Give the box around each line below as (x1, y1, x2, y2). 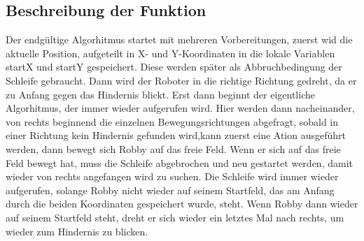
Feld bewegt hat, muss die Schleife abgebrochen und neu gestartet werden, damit (6, 155, 353, 170)
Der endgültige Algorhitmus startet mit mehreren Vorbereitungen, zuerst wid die (6, 32, 353, 47)
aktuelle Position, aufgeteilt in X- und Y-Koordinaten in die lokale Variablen (6, 45, 335, 60)
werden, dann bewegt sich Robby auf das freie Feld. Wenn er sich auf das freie (6, 141, 341, 156)
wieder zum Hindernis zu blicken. (6, 224, 148, 238)
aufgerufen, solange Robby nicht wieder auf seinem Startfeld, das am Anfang (6, 182, 335, 197)
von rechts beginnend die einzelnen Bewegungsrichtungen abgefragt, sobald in (6, 114, 339, 129)
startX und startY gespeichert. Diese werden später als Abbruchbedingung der (6, 59, 342, 74)
